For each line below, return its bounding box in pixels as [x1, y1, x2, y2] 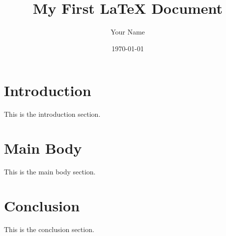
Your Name [111, 27, 145, 37]
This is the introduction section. [4, 109, 101, 119]
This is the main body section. [4, 166, 96, 176]
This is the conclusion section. [4, 224, 94, 234]
